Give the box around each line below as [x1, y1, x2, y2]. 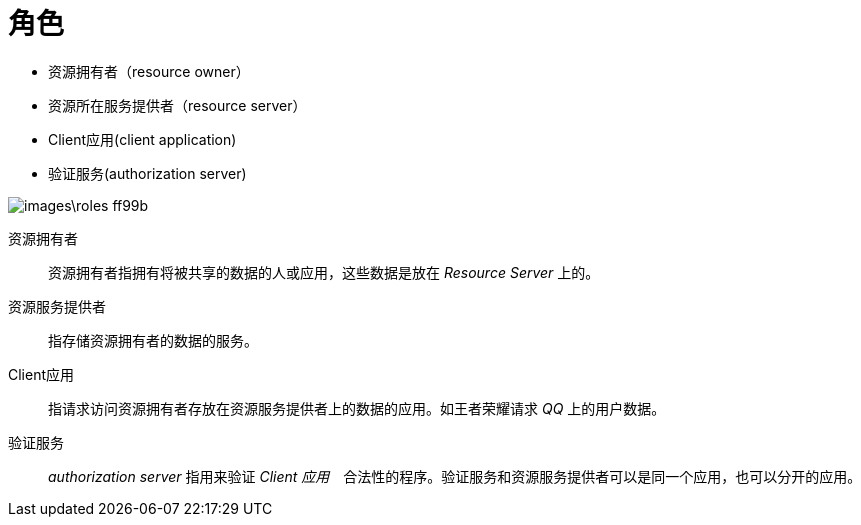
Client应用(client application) [48, 130, 237, 148]
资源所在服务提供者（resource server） [48, 96, 307, 114]
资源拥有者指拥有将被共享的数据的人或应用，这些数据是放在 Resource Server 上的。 [48, 263, 600, 281]
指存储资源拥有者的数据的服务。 [48, 331, 258, 349]
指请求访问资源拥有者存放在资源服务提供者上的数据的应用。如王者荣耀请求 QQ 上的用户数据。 [48, 399, 666, 417]
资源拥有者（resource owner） [48, 62, 250, 80]
